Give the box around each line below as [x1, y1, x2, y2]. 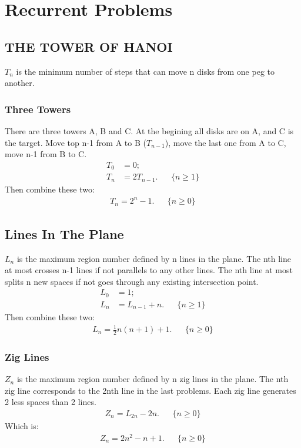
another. [5, 77, 35, 89]
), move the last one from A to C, [165, 136, 286, 148]
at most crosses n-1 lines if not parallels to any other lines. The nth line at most [5, 264, 293, 276]
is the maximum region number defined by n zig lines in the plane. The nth [16, 373, 289, 385]
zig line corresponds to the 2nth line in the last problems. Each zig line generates [5, 384, 296, 396]
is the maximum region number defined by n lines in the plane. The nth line [16, 252, 292, 264]
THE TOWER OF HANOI [5, 37, 173, 55]
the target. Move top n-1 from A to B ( [5, 136, 146, 148]
